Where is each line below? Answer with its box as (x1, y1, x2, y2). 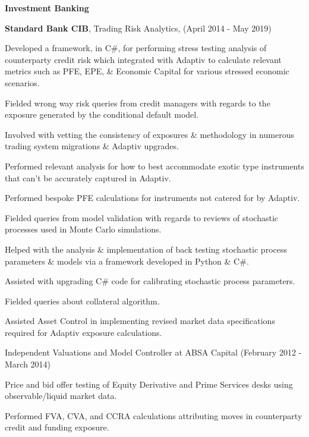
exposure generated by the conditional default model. (5, 108, 199, 121)
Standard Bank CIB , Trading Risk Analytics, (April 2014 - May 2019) (5, 21, 272, 34)
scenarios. (5, 76, 40, 89)
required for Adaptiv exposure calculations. (5, 326, 162, 338)
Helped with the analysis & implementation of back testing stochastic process (5, 243, 287, 255)
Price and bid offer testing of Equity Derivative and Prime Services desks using (5, 378, 293, 390)
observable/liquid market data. (5, 389, 117, 402)
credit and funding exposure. (5, 421, 109, 433)
